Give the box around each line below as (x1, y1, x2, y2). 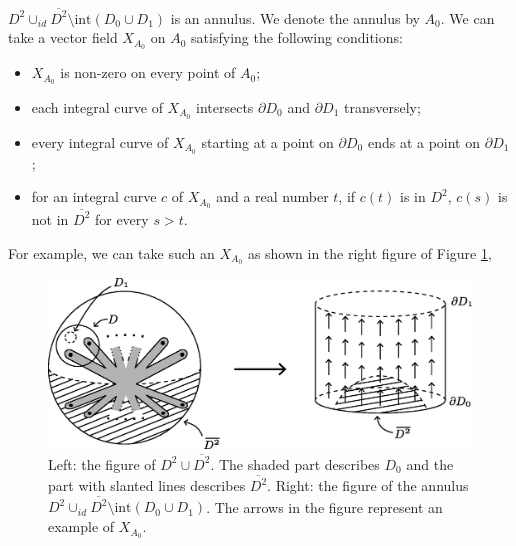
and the (406, 453, 454, 474)
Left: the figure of (48, 453, 156, 474)
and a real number (216, 186, 329, 207)
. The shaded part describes (210, 453, 380, 474)
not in (31, 208, 69, 229)
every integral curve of (31, 131, 169, 152)
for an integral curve (31, 186, 157, 207)
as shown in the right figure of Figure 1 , (247, 242, 492, 263)
